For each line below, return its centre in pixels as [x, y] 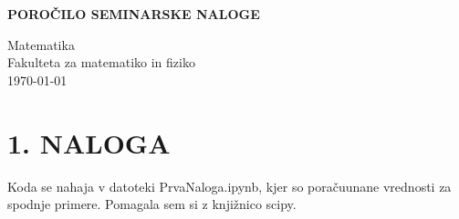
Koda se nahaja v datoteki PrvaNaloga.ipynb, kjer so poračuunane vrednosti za [229, 186]
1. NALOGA [89, 142]
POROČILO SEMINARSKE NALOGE [134, 14]
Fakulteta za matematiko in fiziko [101, 62]
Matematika [41, 44]
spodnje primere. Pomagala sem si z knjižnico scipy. [152, 204]
